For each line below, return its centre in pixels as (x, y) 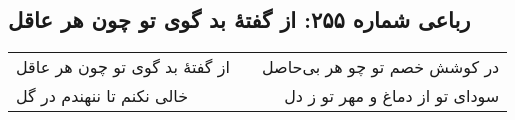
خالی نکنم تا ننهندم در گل (102, 96)
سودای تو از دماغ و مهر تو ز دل (392, 96)
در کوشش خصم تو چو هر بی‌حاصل (380, 67)
